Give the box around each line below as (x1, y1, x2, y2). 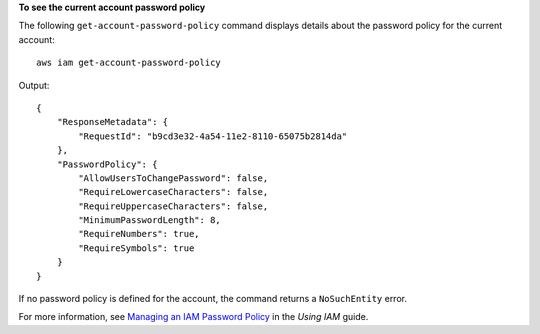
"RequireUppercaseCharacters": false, (78, 200, 269, 212)
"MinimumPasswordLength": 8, (78, 215, 222, 226)
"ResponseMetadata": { (56, 116, 169, 128)
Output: (18, 79, 50, 91)
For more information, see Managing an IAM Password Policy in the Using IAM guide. (18, 311, 369, 323)
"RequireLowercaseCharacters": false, (78, 186, 269, 198)
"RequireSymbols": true (78, 242, 195, 254)
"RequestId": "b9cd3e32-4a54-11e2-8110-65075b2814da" (78, 130, 348, 142)
